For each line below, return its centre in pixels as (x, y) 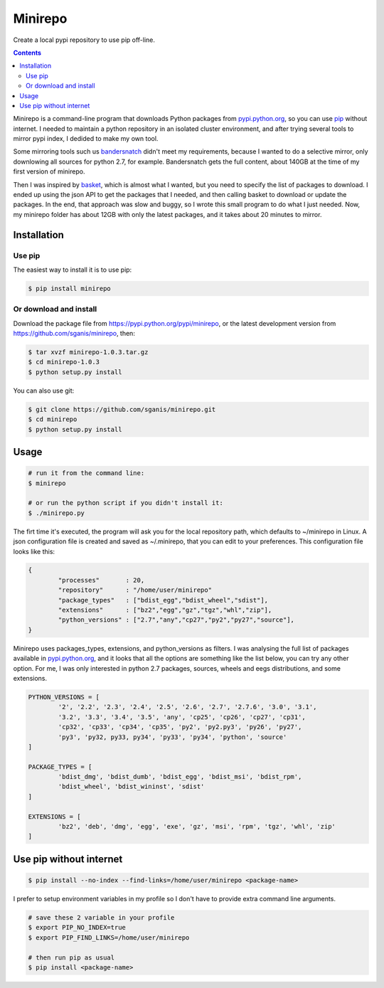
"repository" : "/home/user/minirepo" (135, 590)
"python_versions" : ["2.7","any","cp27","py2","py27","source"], (176, 620)
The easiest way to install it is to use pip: (73, 270)
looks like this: (34, 551)
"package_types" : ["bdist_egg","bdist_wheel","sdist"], (163, 600)
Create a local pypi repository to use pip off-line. (84, 40)
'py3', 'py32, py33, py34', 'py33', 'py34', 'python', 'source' (172, 737)
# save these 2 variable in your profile (101, 918)
